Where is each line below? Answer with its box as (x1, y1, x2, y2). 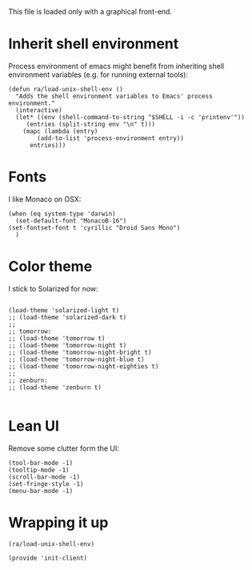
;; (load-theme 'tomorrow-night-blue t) (8, 355, 146, 363)
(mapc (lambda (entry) (22, 127, 98, 135)
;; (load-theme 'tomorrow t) (8, 334, 106, 343)
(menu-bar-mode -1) (8, 487, 74, 495)
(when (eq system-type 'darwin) (8, 210, 116, 218)
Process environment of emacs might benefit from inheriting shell (8, 61, 225, 70)
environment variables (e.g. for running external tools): (8, 70, 189, 79)
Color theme (8, 258, 93, 275)
